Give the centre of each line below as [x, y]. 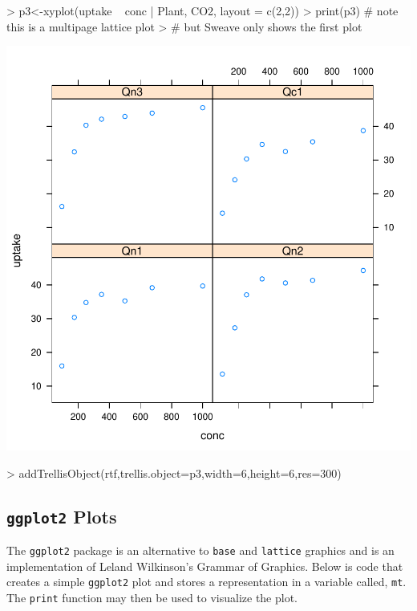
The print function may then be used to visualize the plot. [152, 598]
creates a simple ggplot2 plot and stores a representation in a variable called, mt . [206, 582]
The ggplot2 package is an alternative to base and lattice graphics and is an [200, 550]
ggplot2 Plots [62, 516]
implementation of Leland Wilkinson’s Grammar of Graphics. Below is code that [205, 566]
